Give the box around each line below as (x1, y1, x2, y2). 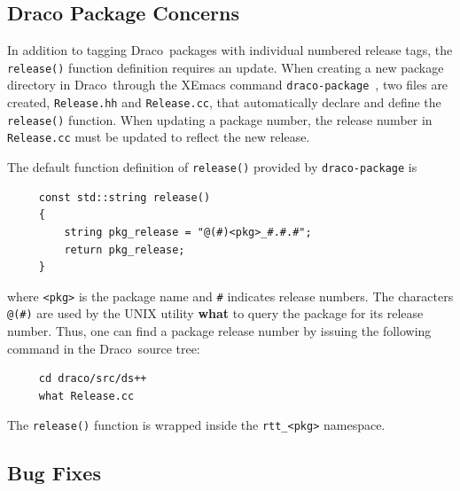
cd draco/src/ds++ (38, 372, 147, 386)
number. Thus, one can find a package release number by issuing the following (7, 322, 432, 340)
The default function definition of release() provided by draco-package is (7, 158, 417, 176)
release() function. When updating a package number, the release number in (7, 110, 433, 129)
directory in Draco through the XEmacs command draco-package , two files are (7, 75, 448, 94)
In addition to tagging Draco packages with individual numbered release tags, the (7, 41, 453, 59)
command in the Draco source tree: (7, 339, 200, 357)
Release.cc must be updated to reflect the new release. (7, 128, 310, 146)
